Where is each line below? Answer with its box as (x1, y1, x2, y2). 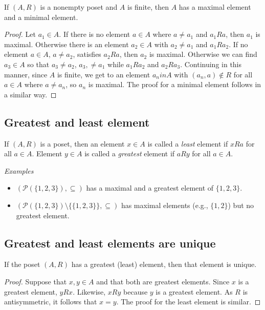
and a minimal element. (4, 11, 78, 22)
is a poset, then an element (40, 138, 125, 149)
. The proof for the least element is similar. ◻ (116, 296, 261, 307)
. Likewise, (73, 286, 106, 297)
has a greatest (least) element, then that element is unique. (71, 259, 257, 270)
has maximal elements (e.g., (121, 199, 208, 210)
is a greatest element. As (156, 286, 233, 297)
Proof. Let (4, 29, 36, 39)
